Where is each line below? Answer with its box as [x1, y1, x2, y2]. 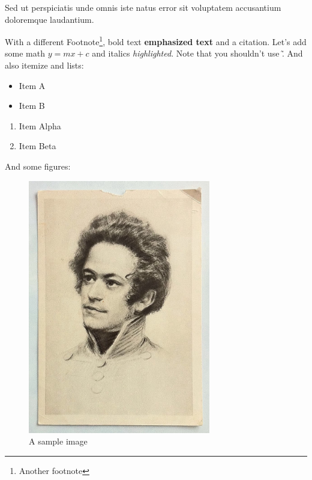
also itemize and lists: [5, 59, 84, 72]
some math [5, 47, 45, 60]
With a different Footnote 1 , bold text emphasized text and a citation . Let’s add [5, 34, 307, 48]
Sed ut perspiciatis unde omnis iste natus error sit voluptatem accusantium [5, 1, 281, 13]
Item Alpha [19, 119, 61, 132]
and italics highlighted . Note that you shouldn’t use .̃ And [92, 47, 303, 60]
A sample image [29, 435, 88, 448]
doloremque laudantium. [5, 13, 94, 25]
